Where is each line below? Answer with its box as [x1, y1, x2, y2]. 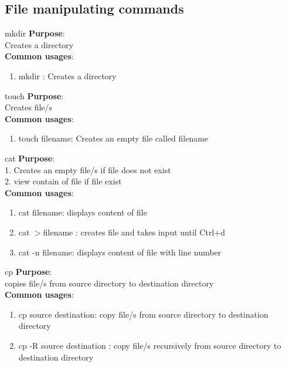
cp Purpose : [5, 265, 52, 278]
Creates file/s [5, 101, 53, 113]
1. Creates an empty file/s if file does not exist [5, 163, 171, 176]
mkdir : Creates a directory [18, 69, 117, 82]
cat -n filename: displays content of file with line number [18, 245, 222, 258]
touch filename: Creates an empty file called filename [18, 132, 209, 144]
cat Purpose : [5, 151, 55, 164]
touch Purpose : [5, 89, 64, 102]
